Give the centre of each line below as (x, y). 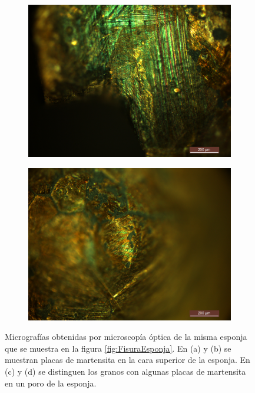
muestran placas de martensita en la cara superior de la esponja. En (127, 360)
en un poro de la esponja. (51, 383)
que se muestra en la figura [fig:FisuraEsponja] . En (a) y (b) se (118, 348)
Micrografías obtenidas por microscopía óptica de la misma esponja (126, 337)
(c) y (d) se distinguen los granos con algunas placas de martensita (125, 371)
